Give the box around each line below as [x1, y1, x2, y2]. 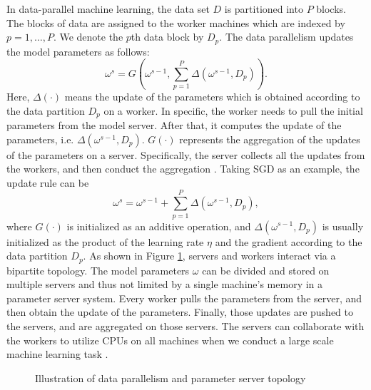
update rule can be [6, 175, 89, 190]
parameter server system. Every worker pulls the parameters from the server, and [6, 290, 362, 305]
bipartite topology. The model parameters [6, 262, 190, 277]
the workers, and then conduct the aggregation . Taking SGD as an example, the [6, 161, 360, 176]
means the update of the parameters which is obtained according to [64, 88, 360, 103]
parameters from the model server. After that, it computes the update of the [6, 118, 342, 132]
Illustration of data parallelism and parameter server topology [35, 370, 306, 385]
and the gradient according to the [215, 234, 362, 249]
